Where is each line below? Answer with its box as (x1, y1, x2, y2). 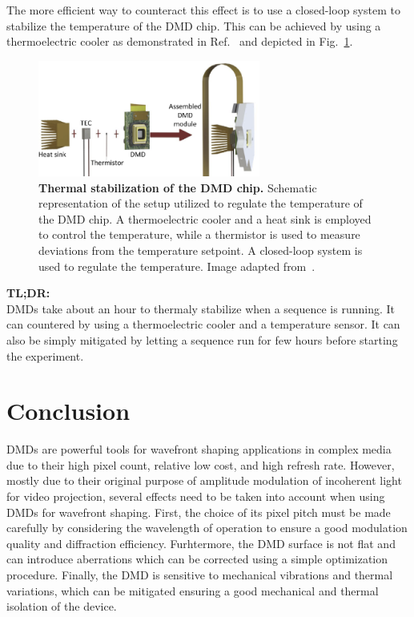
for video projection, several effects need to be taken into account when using (6, 488, 385, 505)
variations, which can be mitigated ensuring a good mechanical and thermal (6, 582, 379, 599)
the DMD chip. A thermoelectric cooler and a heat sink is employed (38, 210, 372, 227)
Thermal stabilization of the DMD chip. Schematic (38, 179, 317, 196)
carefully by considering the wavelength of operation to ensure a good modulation (6, 519, 408, 536)
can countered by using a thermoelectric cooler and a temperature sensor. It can (6, 316, 400, 333)
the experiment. (6, 347, 84, 364)
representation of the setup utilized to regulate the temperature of (38, 195, 363, 212)
